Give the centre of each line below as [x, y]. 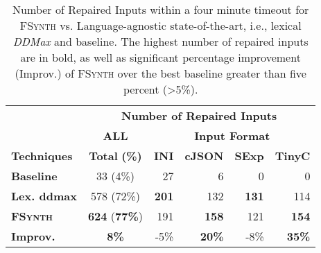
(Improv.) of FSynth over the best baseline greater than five [160, 73]
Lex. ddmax [44, 196]
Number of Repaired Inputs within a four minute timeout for [161, 9]
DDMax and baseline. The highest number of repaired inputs [160, 41]
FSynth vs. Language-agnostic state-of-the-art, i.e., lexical [160, 25]
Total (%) [115, 156]
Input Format [232, 136]
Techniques [42, 156]
